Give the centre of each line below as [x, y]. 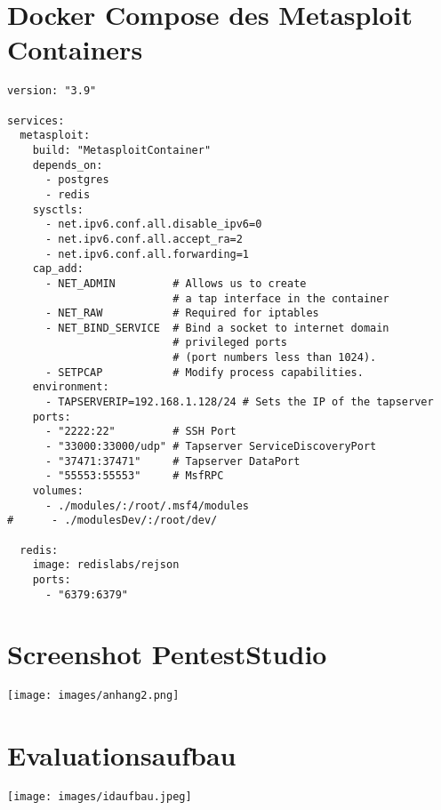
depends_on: [68, 165]
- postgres [77, 180]
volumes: [58, 491]
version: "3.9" [52, 91]
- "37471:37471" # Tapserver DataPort [172, 461]
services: [36, 120]
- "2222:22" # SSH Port [140, 432]
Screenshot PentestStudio [167, 654]
